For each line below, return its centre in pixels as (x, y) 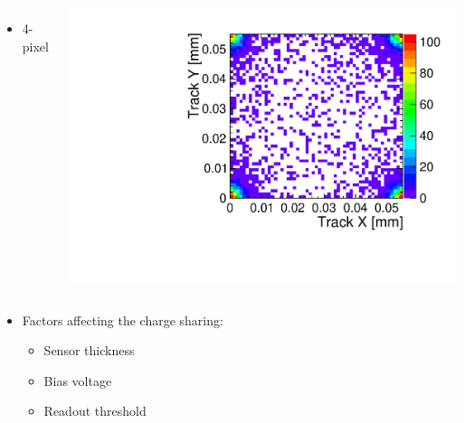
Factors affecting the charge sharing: (123, 320)
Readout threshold (95, 411)
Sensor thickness (89, 350)
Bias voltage (78, 380)
